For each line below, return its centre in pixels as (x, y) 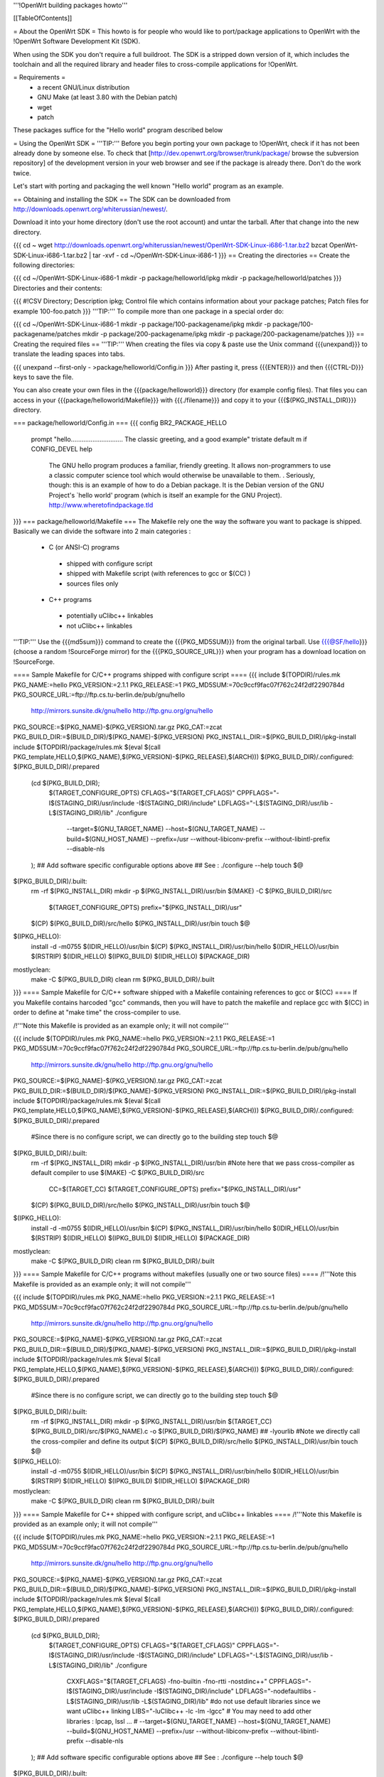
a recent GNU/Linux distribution (84, 87)
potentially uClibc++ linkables (110, 616)
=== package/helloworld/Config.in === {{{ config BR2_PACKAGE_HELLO (120, 423)
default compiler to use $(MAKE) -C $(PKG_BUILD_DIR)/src (118, 1173)
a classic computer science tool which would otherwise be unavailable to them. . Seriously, (182, 476)
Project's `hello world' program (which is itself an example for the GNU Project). (165, 495)
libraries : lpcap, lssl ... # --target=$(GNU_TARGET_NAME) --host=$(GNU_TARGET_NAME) (198, 1721)
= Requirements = (39, 77)
